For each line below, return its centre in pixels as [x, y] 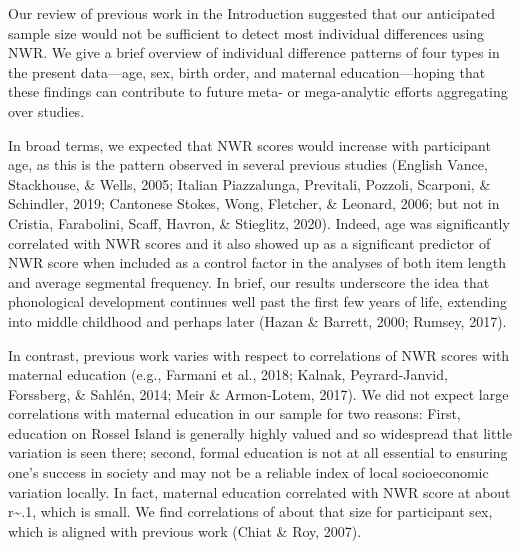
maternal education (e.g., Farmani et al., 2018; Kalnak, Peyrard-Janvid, [228, 374]
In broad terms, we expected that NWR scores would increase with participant [249, 144]
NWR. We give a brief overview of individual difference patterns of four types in [254, 52]
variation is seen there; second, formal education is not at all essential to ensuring [258, 452]
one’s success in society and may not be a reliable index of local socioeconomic [248, 472]
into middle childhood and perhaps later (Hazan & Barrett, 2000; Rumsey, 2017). [257, 320]
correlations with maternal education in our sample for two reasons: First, [234, 413]
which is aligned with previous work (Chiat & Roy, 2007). [185, 530]
